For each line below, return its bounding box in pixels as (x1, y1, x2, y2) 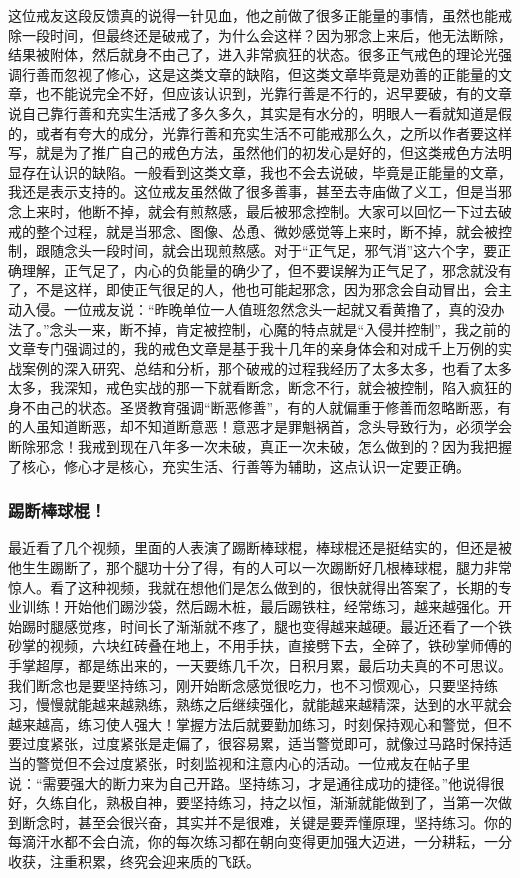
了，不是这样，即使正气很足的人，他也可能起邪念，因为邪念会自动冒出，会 (8, 279, 498, 300)
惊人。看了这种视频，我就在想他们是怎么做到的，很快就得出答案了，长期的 (8, 576, 498, 597)
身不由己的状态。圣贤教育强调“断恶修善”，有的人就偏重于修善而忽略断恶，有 (8, 396, 512, 417)
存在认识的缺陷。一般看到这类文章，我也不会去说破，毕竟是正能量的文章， (21, 161, 512, 182)
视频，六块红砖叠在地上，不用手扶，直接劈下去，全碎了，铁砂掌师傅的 (49, 635, 512, 656)
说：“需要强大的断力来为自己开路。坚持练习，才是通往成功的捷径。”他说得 (8, 772, 491, 793)
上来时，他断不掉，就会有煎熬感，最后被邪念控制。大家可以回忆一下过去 (21, 200, 498, 221)
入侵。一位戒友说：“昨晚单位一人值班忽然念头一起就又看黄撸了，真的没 (21, 298, 491, 319)
